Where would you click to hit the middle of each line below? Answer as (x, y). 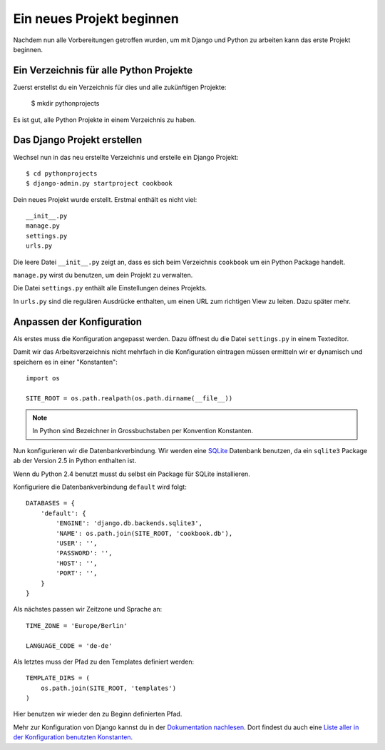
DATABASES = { (50, 503)
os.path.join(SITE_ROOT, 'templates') (108, 688)
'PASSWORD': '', (84, 553)
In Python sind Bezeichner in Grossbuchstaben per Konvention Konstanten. (143, 431)
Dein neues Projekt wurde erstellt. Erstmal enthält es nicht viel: (105, 199)
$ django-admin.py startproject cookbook (99, 183)
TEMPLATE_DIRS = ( (58, 678)
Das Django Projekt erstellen (78, 140)
